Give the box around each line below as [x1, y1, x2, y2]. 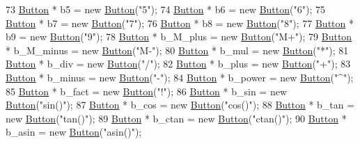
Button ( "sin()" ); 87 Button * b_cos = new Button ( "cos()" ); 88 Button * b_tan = [6, 97, 355, 112]
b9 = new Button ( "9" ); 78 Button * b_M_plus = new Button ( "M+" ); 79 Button [6, 29, 352, 44]
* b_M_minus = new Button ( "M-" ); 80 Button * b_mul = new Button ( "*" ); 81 [6, 42, 349, 57]
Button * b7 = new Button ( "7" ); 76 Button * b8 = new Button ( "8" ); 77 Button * [6, 15, 354, 30]
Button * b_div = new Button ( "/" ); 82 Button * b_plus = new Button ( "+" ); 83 [6, 56, 351, 71]
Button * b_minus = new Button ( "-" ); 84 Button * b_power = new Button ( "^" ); [6, 70, 354, 84]
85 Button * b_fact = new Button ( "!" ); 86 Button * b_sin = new [6, 83, 287, 98]
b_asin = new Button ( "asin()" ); [6, 125, 142, 139]
